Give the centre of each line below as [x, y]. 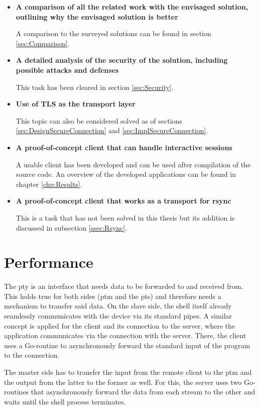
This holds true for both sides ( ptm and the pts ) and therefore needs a [113, 296]
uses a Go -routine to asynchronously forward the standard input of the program [127, 345]
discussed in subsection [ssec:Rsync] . [72, 227]
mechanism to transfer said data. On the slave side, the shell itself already [118, 306]
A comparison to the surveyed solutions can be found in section [113, 33]
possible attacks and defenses [67, 70]
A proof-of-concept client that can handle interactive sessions [124, 147]
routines [17, 392]
